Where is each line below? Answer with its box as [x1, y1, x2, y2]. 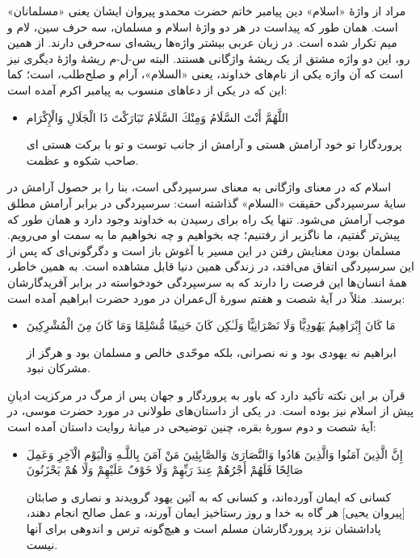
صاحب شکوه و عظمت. [26, 151, 139, 168]
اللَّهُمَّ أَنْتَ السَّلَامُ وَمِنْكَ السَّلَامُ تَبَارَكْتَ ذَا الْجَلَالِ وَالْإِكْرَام [26, 108, 288, 125]
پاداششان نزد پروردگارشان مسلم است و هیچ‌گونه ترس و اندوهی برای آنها [26, 520, 381, 537]
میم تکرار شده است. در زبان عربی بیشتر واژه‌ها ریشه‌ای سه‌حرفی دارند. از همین [7, 34, 397, 51]
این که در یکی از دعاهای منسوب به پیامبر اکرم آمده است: [7, 81, 288, 98]
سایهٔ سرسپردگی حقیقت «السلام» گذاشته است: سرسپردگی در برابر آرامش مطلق [7, 194, 406, 211]
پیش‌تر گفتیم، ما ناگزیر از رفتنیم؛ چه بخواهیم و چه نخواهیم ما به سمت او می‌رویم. [7, 226, 401, 243]
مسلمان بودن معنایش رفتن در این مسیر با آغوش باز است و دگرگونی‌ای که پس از [7, 241, 401, 258]
